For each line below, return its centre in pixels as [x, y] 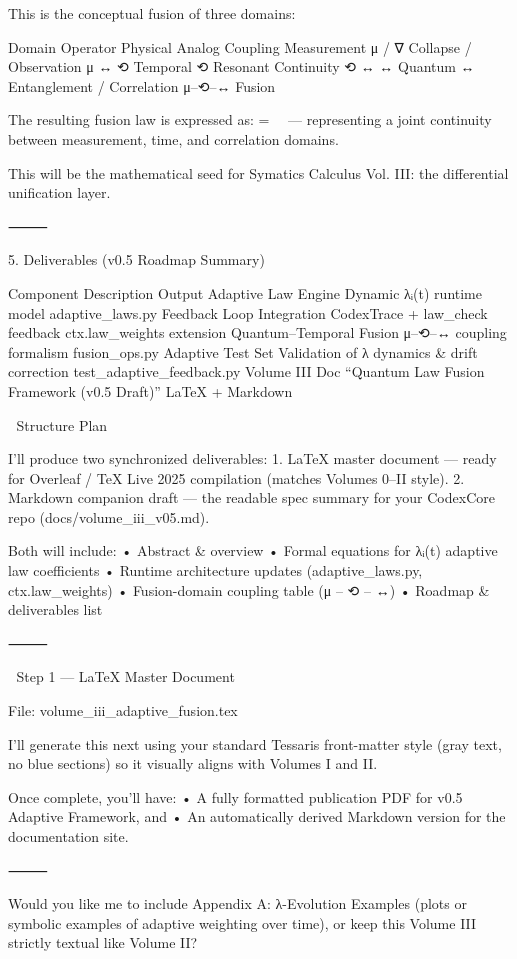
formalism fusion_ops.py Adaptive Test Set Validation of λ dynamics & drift [243, 351]
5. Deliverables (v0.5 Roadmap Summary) [136, 259]
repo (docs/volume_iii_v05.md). [109, 516]
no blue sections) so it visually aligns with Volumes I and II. [193, 763]
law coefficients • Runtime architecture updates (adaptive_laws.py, [215, 570]
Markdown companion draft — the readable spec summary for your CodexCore [251, 497]
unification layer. [59, 192]
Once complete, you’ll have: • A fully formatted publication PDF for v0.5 [235, 796]
